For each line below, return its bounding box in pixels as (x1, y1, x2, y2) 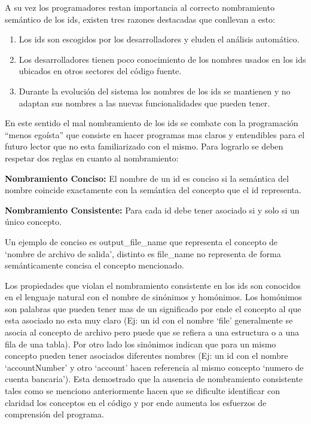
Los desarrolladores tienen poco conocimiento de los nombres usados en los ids (19, 53, 306, 65)
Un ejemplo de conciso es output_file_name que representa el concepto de (5, 235, 278, 248)
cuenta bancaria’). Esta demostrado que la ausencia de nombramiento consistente (5, 373, 303, 385)
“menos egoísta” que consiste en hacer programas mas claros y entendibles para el (5, 128, 305, 141)
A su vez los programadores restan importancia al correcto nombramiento (5, 1, 275, 13)
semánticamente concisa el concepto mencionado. (5, 259, 184, 272)
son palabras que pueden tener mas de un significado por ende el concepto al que (5, 302, 301, 315)
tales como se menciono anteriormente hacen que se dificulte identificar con (5, 385, 280, 397)
